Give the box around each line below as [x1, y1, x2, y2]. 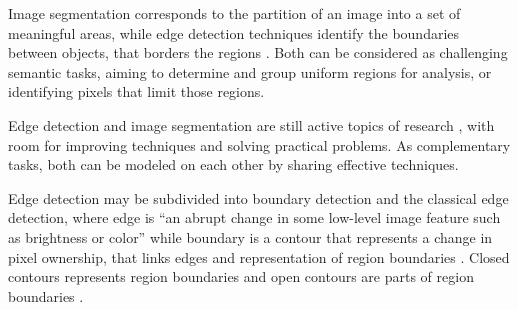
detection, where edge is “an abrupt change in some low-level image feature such [8, 207, 501, 228]
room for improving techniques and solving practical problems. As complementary [8, 134, 511, 155]
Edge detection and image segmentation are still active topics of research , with [8, 114, 495, 135]
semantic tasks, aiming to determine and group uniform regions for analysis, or [8, 61, 492, 82]
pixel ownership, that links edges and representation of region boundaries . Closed [8, 246, 510, 267]
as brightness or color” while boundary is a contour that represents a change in [8, 226, 493, 247]
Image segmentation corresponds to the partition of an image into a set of [8, 3, 461, 23]
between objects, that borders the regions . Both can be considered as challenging [8, 42, 508, 63]
